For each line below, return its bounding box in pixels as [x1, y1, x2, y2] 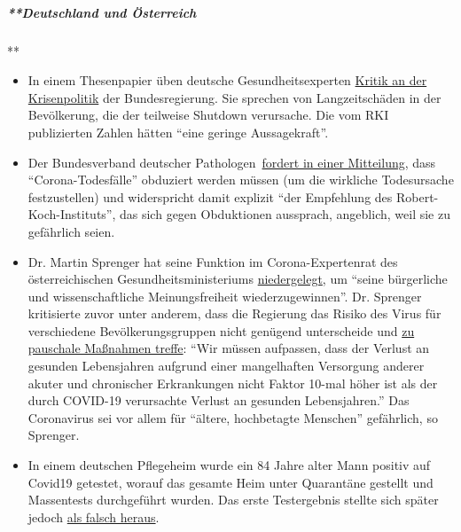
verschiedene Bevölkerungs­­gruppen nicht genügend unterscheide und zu [27, 321, 415, 340]
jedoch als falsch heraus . [27, 507, 160, 526]
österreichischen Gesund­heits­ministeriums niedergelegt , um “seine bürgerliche [27, 270, 448, 288]
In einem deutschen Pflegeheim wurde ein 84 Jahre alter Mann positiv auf [27, 456, 431, 474]
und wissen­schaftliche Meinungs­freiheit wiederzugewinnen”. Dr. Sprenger [27, 286, 422, 305]
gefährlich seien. [27, 222, 115, 240]
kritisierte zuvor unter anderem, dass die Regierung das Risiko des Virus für [27, 304, 441, 323]
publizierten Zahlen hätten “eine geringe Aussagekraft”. [27, 122, 329, 141]
